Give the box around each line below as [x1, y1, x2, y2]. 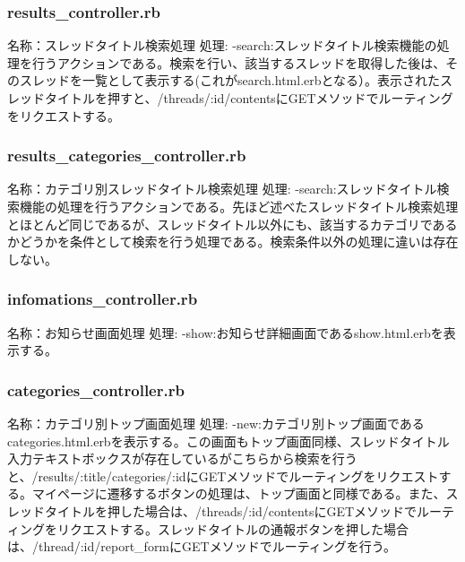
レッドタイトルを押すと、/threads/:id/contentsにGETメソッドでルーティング [7, 89, 453, 107]
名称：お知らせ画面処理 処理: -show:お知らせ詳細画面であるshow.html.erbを [7, 323, 443, 342]
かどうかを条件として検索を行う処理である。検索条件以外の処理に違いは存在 [7, 232, 459, 251]
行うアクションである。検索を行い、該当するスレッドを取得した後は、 [31, 53, 446, 72]
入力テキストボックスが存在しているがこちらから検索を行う [7, 449, 357, 468]
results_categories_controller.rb [7, 144, 246, 167]
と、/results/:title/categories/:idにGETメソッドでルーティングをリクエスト [7, 466, 439, 485]
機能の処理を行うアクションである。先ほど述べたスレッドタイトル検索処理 [19, 197, 459, 215]
